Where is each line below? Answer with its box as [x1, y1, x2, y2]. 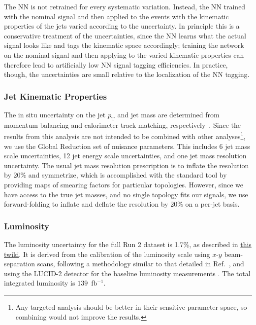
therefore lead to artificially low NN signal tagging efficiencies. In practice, [4, 59, 228, 70]
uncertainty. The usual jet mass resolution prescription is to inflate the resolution [4, 160, 249, 170]
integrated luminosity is [4, 278, 75, 288]
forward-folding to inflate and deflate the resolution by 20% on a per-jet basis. [4, 199, 240, 209]
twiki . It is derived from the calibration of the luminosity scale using [4, 249, 210, 259]
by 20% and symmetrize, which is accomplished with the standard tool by [4, 170, 227, 180]
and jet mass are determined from [117, 109, 220, 119]
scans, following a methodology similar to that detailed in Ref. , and [37, 258, 244, 269]
